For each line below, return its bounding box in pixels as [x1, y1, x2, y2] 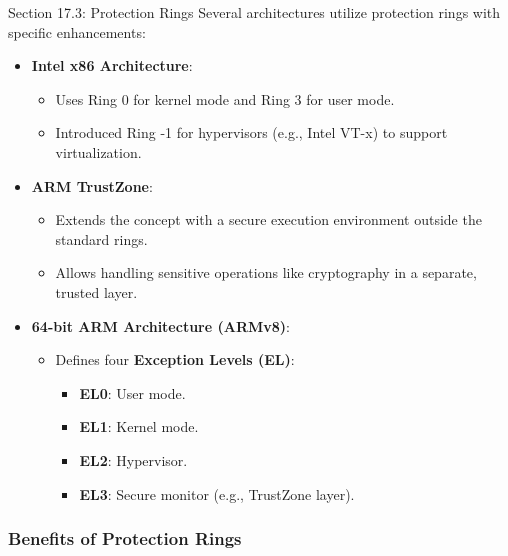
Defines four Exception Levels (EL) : [55, 349, 295, 370]
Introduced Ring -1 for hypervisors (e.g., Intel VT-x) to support [55, 122, 448, 143]
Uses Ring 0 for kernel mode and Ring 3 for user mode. [55, 88, 395, 109]
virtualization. [55, 141, 142, 162]
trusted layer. [55, 281, 138, 302]
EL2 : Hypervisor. [79, 449, 188, 470]
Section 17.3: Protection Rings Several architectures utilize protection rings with [8, 2, 501, 22]
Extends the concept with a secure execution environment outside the [55, 209, 482, 230]
